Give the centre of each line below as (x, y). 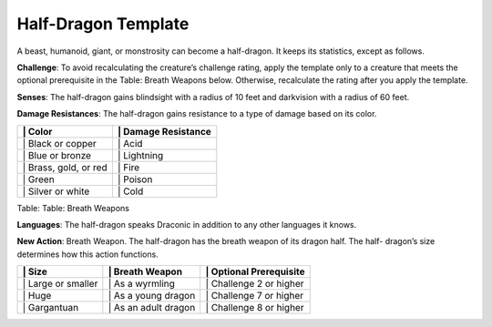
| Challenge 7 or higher (255, 296)
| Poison (135, 179)
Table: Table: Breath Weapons (73, 208)
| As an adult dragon (152, 308)
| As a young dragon (152, 296)
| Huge (37, 296)
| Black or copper (60, 143)
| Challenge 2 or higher (255, 284)
